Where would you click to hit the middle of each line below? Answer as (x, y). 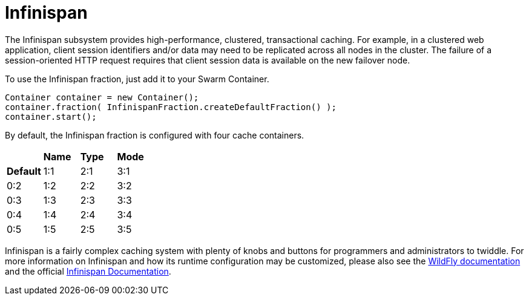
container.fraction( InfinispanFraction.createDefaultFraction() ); (171, 107)
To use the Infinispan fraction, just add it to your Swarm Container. (137, 79)
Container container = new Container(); (102, 97)
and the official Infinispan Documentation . (88, 271)
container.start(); (51, 116)
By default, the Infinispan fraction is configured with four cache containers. (155, 135)
